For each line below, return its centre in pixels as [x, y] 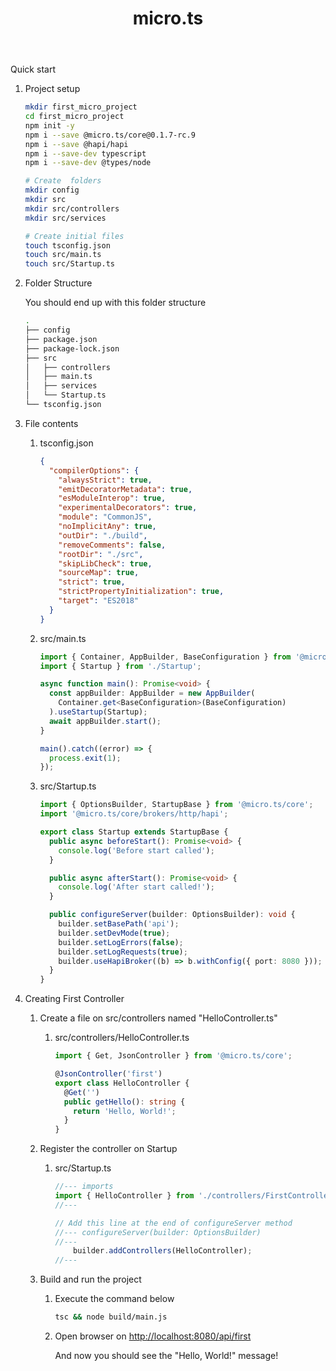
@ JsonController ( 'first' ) [108, 1074]
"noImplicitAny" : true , [107, 527]
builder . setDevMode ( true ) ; [114, 933]
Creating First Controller [74, 999]
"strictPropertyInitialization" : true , [141, 592]
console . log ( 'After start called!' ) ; [136, 887]
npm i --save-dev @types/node [88, 163]
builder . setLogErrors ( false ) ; [121, 942]
